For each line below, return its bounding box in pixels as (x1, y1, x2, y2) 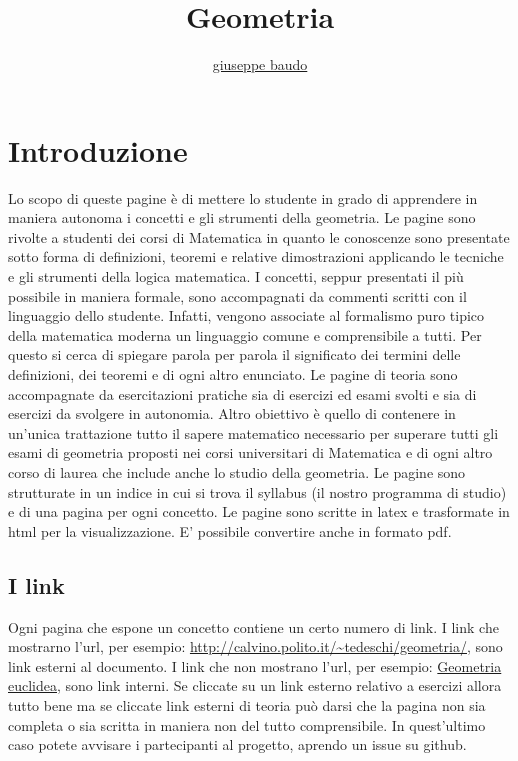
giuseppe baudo (212, 54, 308, 75)
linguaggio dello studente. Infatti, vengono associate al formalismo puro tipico (8, 305, 485, 326)
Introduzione (8, 129, 188, 170)
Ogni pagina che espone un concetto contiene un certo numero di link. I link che (8, 616, 499, 637)
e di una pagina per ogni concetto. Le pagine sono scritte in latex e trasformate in (8, 501, 510, 522)
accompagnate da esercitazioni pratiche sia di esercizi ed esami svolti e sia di (8, 383, 477, 404)
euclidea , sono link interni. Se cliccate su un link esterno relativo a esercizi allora (8, 675, 502, 696)
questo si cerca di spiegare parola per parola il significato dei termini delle (8, 344, 461, 365)
